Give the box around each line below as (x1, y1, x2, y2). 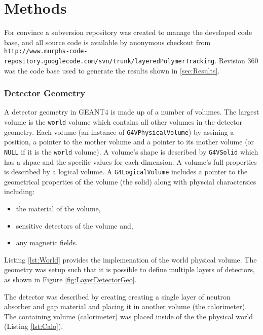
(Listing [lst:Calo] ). (4, 321, 63, 331)
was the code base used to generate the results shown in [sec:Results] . (4, 65, 220, 76)
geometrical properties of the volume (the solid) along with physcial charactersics (4, 176, 256, 187)
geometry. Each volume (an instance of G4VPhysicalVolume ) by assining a (4, 126, 234, 137)
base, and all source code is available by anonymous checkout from (4, 36, 211, 47)
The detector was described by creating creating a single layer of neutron (4, 291, 231, 302)
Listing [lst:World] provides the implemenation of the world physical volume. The (4, 254, 257, 265)
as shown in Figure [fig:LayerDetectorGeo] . (4, 274, 137, 284)
